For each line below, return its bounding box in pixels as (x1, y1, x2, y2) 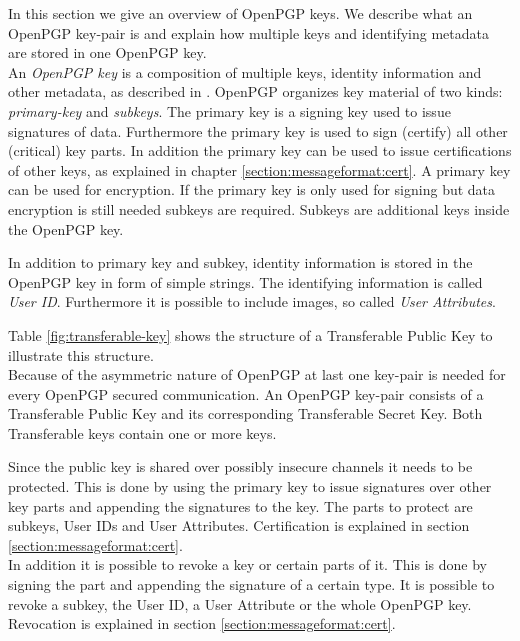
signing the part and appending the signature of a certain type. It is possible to (8, 574, 495, 595)
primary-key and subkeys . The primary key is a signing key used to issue (8, 100, 451, 121)
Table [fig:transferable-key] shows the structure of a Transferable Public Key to (8, 324, 493, 345)
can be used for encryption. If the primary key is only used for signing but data (8, 179, 496, 200)
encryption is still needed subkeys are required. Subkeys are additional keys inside (8, 198, 510, 219)
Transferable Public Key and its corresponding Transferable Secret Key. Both (8, 403, 483, 424)
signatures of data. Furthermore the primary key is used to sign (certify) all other (8, 120, 508, 141)
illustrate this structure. (8, 344, 154, 365)
